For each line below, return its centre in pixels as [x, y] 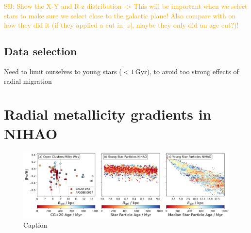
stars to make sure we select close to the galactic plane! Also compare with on [120, 15]
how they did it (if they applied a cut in [64, 25]
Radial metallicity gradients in [108, 114]
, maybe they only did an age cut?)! [185, 25]
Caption [35, 225]
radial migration [28, 81]
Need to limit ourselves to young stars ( [63, 71]
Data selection [41, 51]
